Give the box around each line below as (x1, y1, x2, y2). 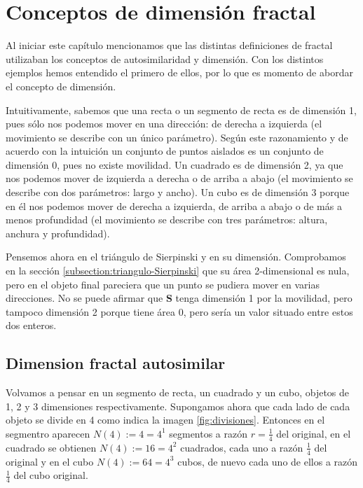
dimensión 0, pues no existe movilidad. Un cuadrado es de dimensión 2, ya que (6, 157, 343, 172)
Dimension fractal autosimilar (6, 352, 226, 374)
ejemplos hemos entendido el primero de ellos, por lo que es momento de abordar (6, 65, 353, 80)
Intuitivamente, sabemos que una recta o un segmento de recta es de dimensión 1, (6, 102, 357, 117)
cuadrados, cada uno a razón (180, 440, 303, 454)
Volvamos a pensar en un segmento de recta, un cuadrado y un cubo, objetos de (6, 385, 350, 400)
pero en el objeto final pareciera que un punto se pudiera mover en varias (6, 277, 320, 291)
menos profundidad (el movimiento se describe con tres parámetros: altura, (6, 212, 328, 227)
